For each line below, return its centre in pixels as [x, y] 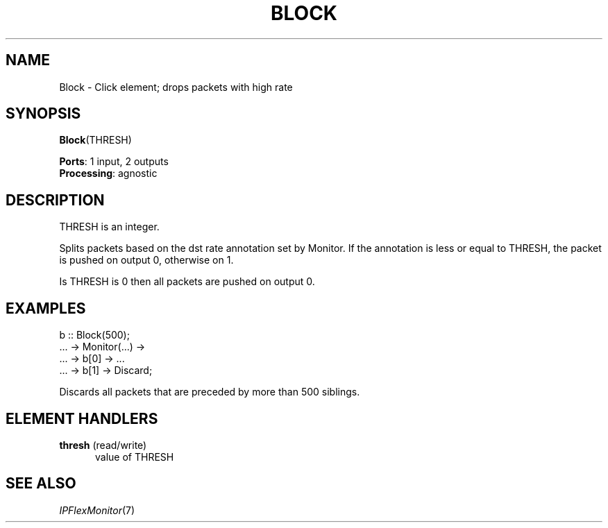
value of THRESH [135, 457]
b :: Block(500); [94, 335]
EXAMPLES [46, 308]
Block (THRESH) [95, 140]
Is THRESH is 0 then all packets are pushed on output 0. [187, 282]
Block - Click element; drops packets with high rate [176, 87]
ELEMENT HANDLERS [82, 418]
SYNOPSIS [43, 114]
